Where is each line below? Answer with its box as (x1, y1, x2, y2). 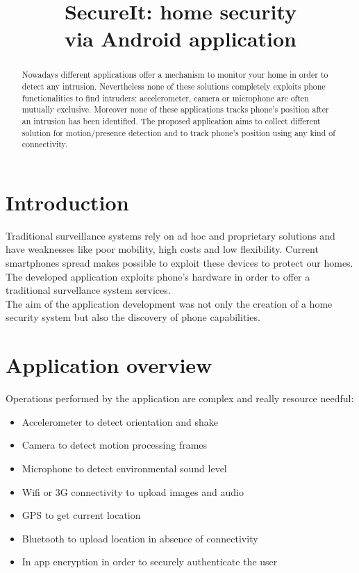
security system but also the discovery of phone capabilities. (6, 310, 260, 324)
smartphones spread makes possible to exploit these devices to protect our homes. (6, 256, 353, 270)
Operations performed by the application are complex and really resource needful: (6, 391, 354, 406)
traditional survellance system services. (6, 283, 171, 297)
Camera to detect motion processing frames (22, 438, 208, 452)
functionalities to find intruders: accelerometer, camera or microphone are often (22, 92, 309, 103)
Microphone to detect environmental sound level (22, 460, 227, 475)
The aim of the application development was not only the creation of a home (6, 296, 333, 310)
